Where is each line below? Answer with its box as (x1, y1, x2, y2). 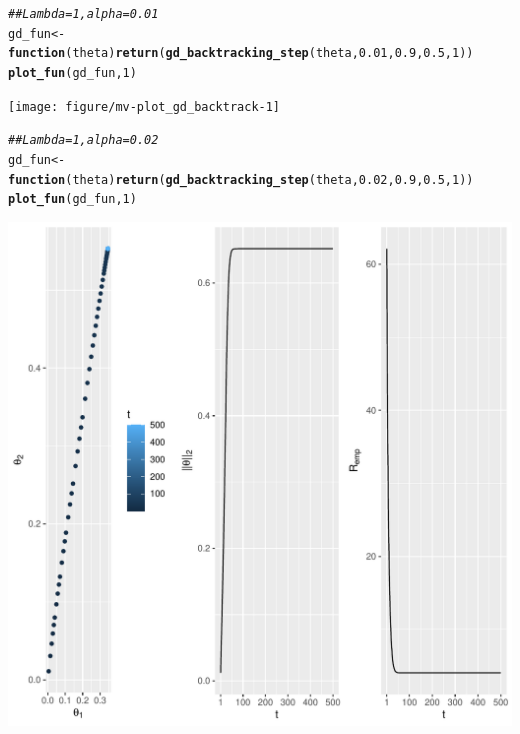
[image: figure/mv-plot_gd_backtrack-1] (8, 99, 281, 114)
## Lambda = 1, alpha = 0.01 (8, 7, 159, 21)
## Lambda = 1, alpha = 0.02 (8, 133, 159, 148)
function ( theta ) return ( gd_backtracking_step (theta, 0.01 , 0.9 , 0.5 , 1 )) (8, 46, 474, 61)
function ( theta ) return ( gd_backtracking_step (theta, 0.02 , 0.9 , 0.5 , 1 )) (8, 172, 474, 187)
